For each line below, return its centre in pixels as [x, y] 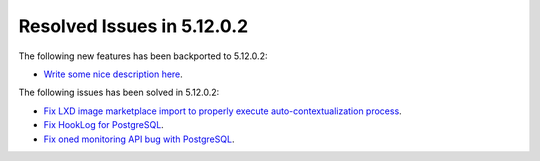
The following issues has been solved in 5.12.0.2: [119, 92]
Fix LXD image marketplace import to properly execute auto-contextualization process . [222, 111]
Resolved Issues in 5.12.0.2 [133, 26]
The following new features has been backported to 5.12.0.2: [143, 56]
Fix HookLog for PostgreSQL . [103, 125]
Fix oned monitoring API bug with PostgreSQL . [139, 139]
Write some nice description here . [113, 74]
